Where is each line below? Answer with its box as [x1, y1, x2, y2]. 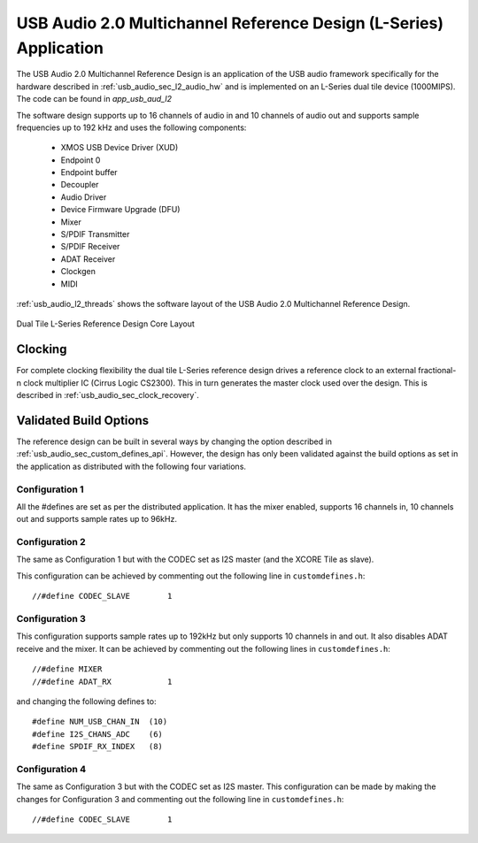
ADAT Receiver [60, 253, 116, 264]
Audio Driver [60, 191, 107, 203]
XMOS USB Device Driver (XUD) [60, 142, 179, 153]
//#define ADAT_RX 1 [32, 677, 173, 686]
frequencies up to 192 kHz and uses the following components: [16, 122, 247, 133]
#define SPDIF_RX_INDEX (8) [32, 741, 164, 752]
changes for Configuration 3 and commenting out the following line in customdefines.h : [16, 793, 344, 804]
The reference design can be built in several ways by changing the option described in [16, 436, 332, 447]
